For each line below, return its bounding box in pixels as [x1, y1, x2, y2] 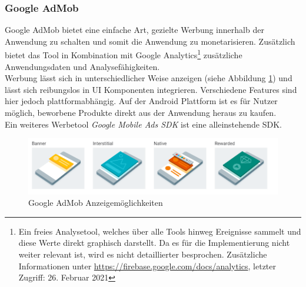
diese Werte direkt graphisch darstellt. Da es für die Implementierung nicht [18, 236, 290, 249]
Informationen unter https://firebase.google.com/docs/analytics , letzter [18, 259, 277, 272]
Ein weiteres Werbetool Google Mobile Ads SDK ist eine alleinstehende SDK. [5, 118, 282, 130]
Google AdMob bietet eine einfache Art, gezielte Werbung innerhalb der [5, 24, 264, 36]
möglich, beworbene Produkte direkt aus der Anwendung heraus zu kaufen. [5, 106, 277, 119]
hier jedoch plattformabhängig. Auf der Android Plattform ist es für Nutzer [5, 95, 278, 107]
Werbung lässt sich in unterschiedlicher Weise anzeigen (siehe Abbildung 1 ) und [5, 72, 292, 84]
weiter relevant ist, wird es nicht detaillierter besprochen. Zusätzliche [18, 248, 267, 260]
